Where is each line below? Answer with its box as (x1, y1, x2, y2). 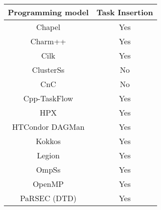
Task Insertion (96, 6, 153, 18)
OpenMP (32, 178, 64, 189)
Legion (37, 150, 60, 161)
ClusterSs (32, 64, 65, 75)
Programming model (8, 6, 89, 18)
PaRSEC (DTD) (20, 192, 77, 204)
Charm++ (30, 35, 67, 47)
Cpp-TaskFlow (23, 92, 73, 104)
